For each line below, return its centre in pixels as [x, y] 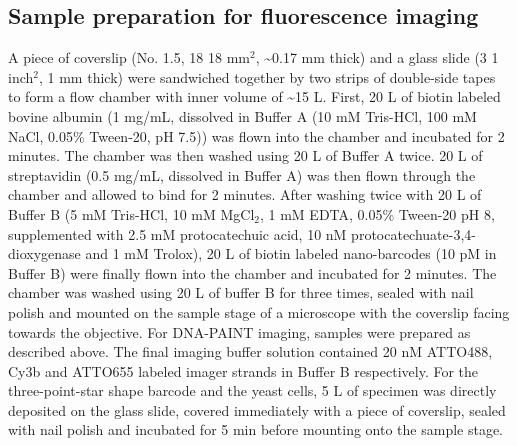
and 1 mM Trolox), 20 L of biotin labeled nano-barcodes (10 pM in [291, 253]
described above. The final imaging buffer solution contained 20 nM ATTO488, [250, 351]
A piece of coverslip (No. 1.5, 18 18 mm [129, 57]
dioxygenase [44, 253]
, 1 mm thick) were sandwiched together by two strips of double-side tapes [267, 76]
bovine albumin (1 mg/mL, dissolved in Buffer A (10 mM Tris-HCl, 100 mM [242, 115]
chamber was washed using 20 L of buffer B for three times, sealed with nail [241, 292]
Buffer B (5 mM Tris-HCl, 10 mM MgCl [131, 213]
